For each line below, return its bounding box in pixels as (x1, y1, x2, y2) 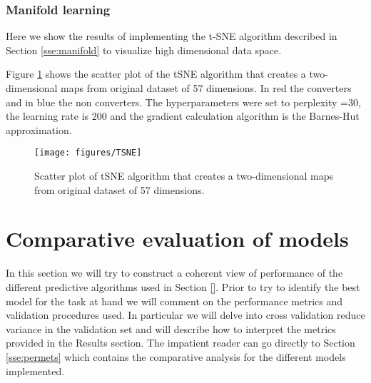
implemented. (6, 363, 65, 378)
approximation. (6, 122, 72, 137)
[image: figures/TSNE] (34, 148, 142, 158)
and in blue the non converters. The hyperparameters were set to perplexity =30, (6, 94, 361, 109)
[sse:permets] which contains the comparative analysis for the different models (6, 349, 346, 364)
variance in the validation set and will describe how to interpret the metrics (6, 321, 336, 336)
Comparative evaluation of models (6, 224, 349, 253)
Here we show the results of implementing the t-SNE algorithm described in (6, 29, 337, 44)
